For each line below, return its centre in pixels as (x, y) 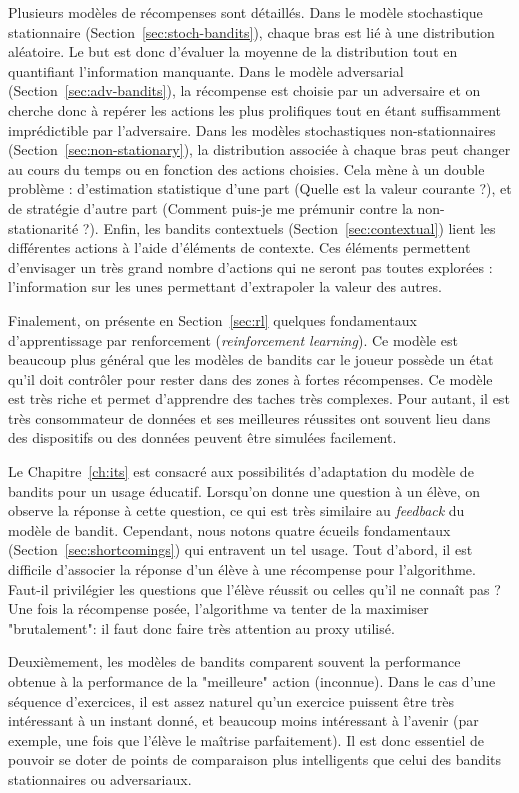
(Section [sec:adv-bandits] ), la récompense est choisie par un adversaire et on (244, 90)
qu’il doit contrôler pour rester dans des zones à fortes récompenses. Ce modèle (250, 378)
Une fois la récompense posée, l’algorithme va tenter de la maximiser (218, 608)
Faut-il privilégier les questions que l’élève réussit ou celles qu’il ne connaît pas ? (254, 588)
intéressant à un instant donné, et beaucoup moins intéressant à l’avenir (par (243, 720)
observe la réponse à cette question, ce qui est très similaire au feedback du (236, 510)
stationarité (43, 227)
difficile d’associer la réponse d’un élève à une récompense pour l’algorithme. (242, 569)
